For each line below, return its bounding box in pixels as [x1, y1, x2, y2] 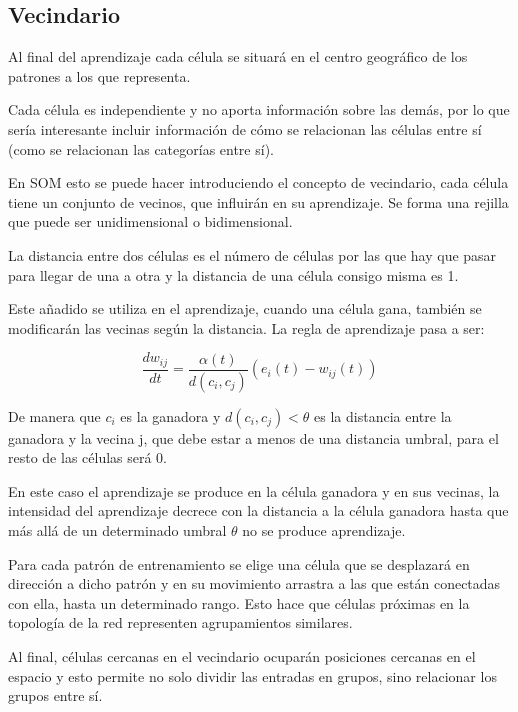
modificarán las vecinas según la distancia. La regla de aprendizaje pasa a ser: [8, 317, 485, 338]
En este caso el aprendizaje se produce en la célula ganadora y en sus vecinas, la [8, 480, 500, 501]
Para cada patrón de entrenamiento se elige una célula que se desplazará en [8, 553, 470, 574]
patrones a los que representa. [8, 65, 191, 86]
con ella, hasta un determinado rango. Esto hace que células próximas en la [8, 592, 470, 613]
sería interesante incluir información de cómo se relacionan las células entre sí [8, 118, 482, 139]
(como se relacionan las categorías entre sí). [8, 138, 274, 159]
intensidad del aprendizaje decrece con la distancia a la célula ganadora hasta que [8, 500, 509, 521]
